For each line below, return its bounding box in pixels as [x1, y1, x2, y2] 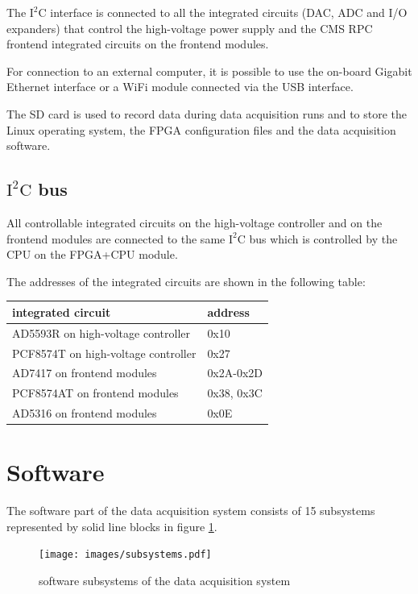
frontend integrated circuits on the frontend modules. [6, 35, 269, 52]
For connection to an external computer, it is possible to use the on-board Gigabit [6, 62, 412, 79]
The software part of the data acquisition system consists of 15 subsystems [6, 502, 375, 519]
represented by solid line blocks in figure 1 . [6, 517, 217, 534]
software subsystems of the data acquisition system [39, 572, 291, 589]
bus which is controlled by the [249, 230, 398, 247]
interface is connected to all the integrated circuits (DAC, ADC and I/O [50, 4, 408, 20]
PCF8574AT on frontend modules [12, 384, 179, 401]
